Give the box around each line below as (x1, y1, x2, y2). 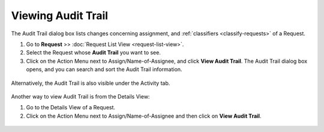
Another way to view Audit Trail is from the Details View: (11, 93, 150, 100)
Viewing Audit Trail (11, 9, 108, 22)
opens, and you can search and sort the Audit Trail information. (26, 66, 182, 73)
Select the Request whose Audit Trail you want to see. (26, 49, 161, 56)
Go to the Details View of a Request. (26, 104, 116, 111)
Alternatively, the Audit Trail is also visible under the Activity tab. (11, 79, 170, 87)
